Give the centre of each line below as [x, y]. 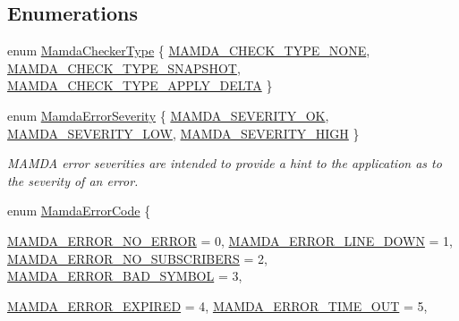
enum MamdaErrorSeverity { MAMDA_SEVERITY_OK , [168, 115]
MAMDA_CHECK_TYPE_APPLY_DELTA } [140, 85]
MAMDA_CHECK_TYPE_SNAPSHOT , [124, 68]
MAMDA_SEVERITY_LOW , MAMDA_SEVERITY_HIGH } [183, 133]
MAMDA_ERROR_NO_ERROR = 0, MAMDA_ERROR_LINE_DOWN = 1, [230, 240]
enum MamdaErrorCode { [79, 211]
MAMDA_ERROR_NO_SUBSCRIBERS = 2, [137, 258]
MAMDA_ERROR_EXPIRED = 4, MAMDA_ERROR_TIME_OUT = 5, [217, 305]
